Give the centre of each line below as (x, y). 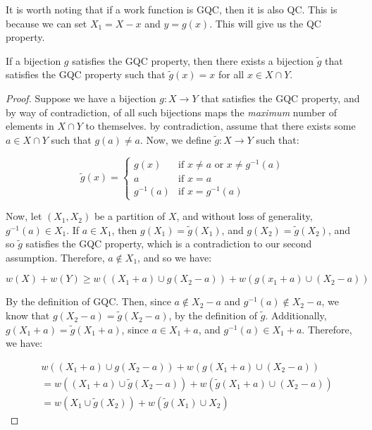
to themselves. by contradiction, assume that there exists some (221, 126)
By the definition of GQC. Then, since (88, 301)
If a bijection (33, 60)
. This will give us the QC (265, 23)
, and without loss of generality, (244, 216)
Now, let (24, 216)
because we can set (46, 23)
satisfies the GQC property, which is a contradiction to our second (169, 244)
